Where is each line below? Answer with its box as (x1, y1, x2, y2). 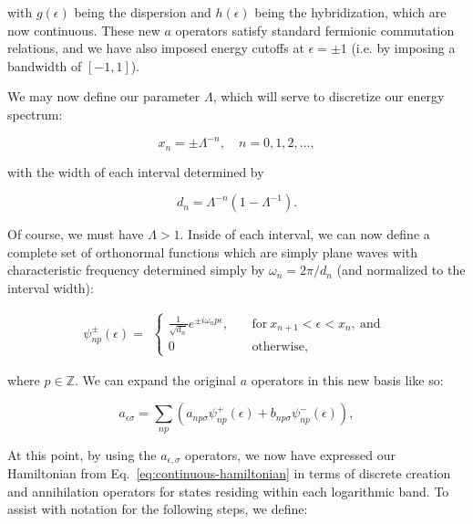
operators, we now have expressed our (185, 445, 396, 464)
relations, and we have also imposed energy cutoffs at (7, 38, 304, 58)
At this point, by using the (7, 445, 157, 464)
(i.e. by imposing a (351, 38, 456, 58)
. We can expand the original (74, 370, 236, 389)
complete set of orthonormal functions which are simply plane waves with (7, 242, 417, 261)
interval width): (7, 278, 94, 297)
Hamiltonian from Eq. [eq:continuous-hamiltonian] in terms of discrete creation (7, 464, 451, 483)
